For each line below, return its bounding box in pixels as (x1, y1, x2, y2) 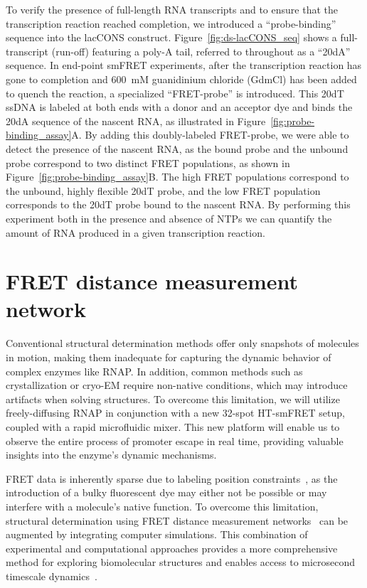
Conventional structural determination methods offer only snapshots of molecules (6, 336, 359, 351)
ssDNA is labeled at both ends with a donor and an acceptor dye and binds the (6, 100, 353, 114)
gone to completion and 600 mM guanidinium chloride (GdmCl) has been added (6, 71, 357, 86)
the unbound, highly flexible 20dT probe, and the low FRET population (6, 183, 321, 198)
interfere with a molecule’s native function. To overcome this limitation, (6, 498, 319, 513)
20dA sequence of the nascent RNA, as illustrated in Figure (6, 113, 266, 128)
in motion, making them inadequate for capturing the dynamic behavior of (6, 350, 331, 364)
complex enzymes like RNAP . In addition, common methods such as (6, 363, 303, 378)
